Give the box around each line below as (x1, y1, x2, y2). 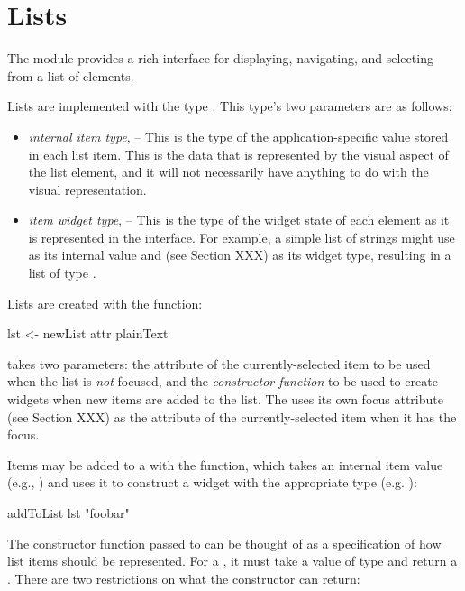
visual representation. (28, 180, 147, 199)
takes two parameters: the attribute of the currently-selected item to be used (7, 354, 431, 373)
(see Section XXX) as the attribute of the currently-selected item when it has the (7, 407, 457, 426)
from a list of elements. (7, 66, 134, 85)
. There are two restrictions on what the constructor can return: (7, 568, 360, 587)
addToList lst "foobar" (7, 503, 130, 522)
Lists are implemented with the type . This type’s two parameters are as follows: (7, 97, 452, 115)
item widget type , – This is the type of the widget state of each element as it (28, 210, 450, 229)
